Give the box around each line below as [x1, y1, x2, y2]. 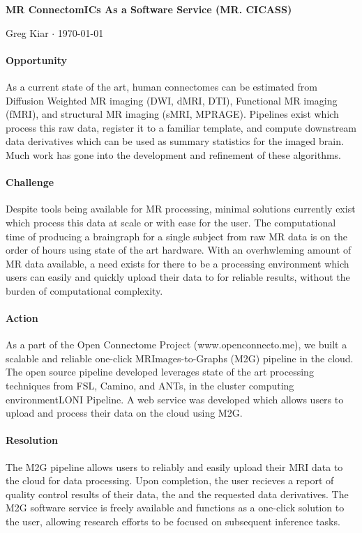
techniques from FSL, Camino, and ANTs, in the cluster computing [6, 378, 294, 393]
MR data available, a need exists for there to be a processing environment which [6, 256, 349, 270]
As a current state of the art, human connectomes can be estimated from [6, 79, 317, 93]
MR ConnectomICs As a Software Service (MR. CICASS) [6, 2, 292, 16]
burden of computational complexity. [6, 283, 163, 298]
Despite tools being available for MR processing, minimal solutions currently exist [6, 201, 356, 216]
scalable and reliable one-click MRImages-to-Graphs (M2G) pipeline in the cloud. [6, 350, 354, 365]
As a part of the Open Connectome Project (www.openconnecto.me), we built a [6, 337, 347, 352]
